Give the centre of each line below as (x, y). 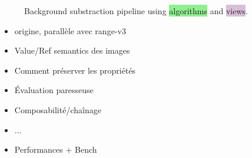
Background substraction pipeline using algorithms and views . (136, 11)
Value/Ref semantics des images (72, 50)
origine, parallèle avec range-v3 (70, 30)
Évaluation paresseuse (54, 90)
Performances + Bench (56, 149)
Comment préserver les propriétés (75, 70)
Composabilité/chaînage (58, 109)
